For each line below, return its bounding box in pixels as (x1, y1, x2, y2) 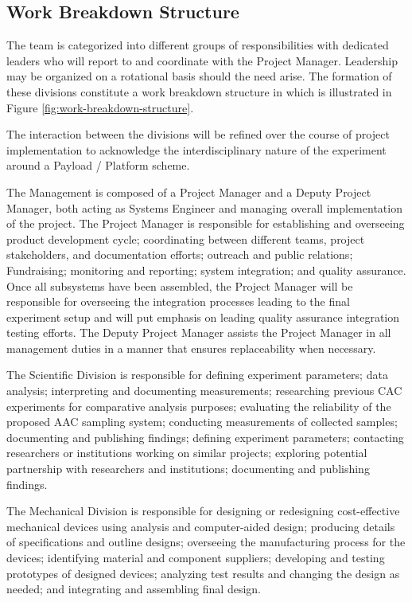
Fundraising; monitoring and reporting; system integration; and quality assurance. (6, 261, 406, 278)
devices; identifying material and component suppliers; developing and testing (6, 549, 385, 566)
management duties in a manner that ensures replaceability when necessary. (6, 339, 376, 356)
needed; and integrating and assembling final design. (6, 580, 261, 597)
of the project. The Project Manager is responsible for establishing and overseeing (6, 215, 405, 232)
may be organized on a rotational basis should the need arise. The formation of (6, 68, 392, 84)
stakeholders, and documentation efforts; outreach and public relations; (6, 246, 353, 263)
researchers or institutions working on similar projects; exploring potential (6, 444, 367, 461)
